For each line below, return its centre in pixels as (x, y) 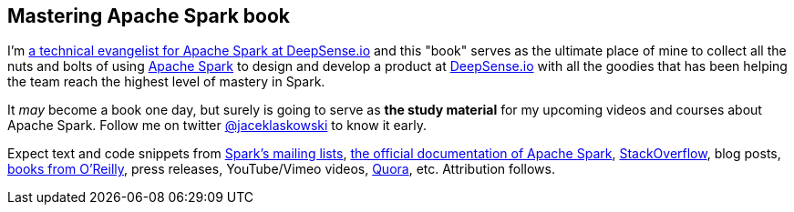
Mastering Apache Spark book (149, 16)
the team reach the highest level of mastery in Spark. (166, 82)
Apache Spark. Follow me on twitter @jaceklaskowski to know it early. (217, 126)
